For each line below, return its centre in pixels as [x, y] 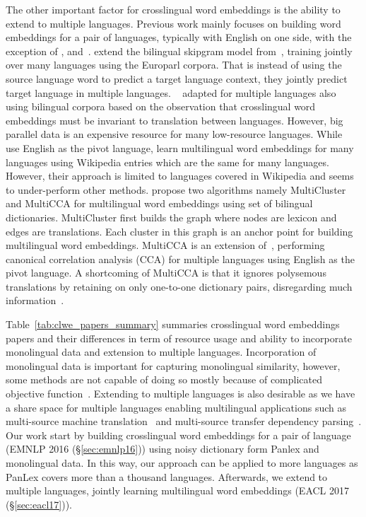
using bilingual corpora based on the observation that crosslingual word [161, 106]
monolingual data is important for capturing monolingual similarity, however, [173, 365]
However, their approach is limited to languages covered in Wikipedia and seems [180, 176]
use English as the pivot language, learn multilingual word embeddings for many [180, 147]
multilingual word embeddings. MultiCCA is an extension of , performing [165, 245]
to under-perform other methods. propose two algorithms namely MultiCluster [176, 189]
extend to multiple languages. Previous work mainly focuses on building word [173, 23]
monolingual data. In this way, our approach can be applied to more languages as [182, 463]
